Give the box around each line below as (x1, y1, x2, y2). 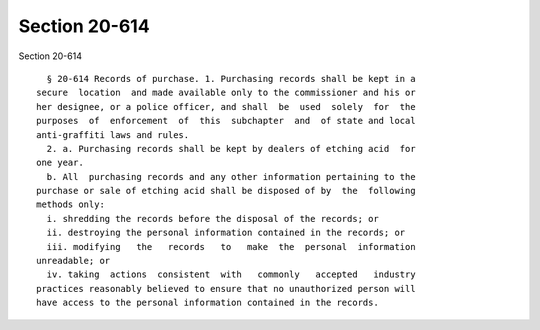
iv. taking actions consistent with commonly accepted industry (46, 269, 416, 280)
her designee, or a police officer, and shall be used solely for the (36, 101, 416, 112)
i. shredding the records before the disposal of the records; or (46, 213, 379, 224)
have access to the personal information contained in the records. (36, 297, 379, 309)
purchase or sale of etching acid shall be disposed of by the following (36, 185, 416, 197)
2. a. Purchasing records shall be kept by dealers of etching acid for (46, 143, 416, 154)
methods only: (36, 199, 105, 210)
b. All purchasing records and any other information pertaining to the (46, 171, 416, 182)
